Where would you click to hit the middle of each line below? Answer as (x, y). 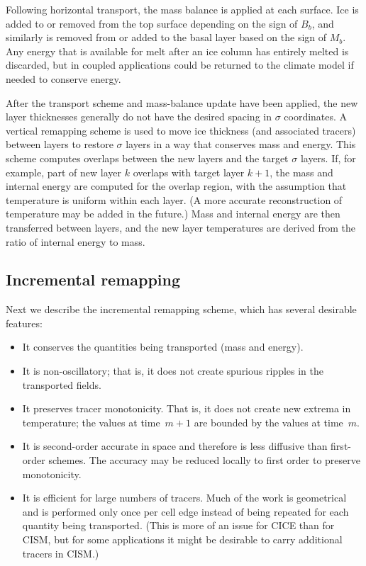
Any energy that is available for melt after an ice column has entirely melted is (177, 51)
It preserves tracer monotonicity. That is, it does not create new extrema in (187, 408)
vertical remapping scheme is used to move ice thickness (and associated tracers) (181, 130)
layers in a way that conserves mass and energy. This (241, 144)
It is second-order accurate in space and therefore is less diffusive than (175, 446)
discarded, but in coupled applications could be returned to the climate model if (180, 65)
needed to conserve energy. (63, 78)
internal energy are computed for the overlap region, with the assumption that (176, 186)
